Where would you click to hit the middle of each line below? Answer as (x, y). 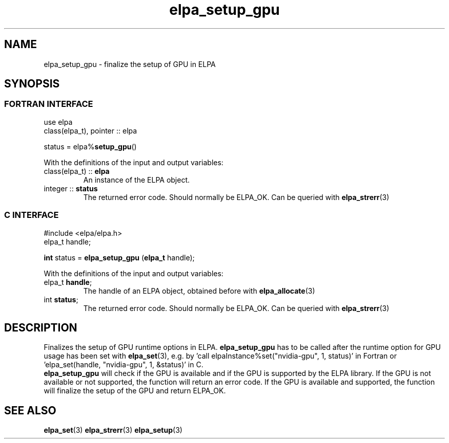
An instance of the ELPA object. (137, 180)
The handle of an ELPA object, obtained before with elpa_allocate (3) (199, 291)
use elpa (58, 122)
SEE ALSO (30, 410)
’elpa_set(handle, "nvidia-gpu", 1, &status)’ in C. (124, 365)
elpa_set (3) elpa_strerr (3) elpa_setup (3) (113, 430)
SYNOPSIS (32, 84)
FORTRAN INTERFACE (49, 104)
